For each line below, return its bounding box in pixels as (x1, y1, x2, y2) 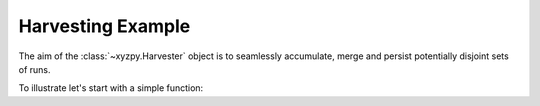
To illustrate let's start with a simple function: (18, 82, 204, 94)
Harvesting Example (18, 15, 191, 37)
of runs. (18, 63, 51, 75)
